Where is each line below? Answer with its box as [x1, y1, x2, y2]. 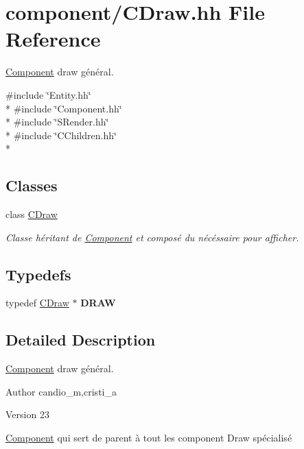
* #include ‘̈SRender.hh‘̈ [5, 114, 109, 129]
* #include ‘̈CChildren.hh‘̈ [5, 128, 117, 142]
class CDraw [5, 207, 58, 221]
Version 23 [5, 407, 49, 422]
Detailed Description [5, 329, 156, 350]
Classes [5, 175, 58, 196]
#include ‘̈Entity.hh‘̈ [5, 87, 91, 101]
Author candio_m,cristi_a [5, 384, 117, 398]
